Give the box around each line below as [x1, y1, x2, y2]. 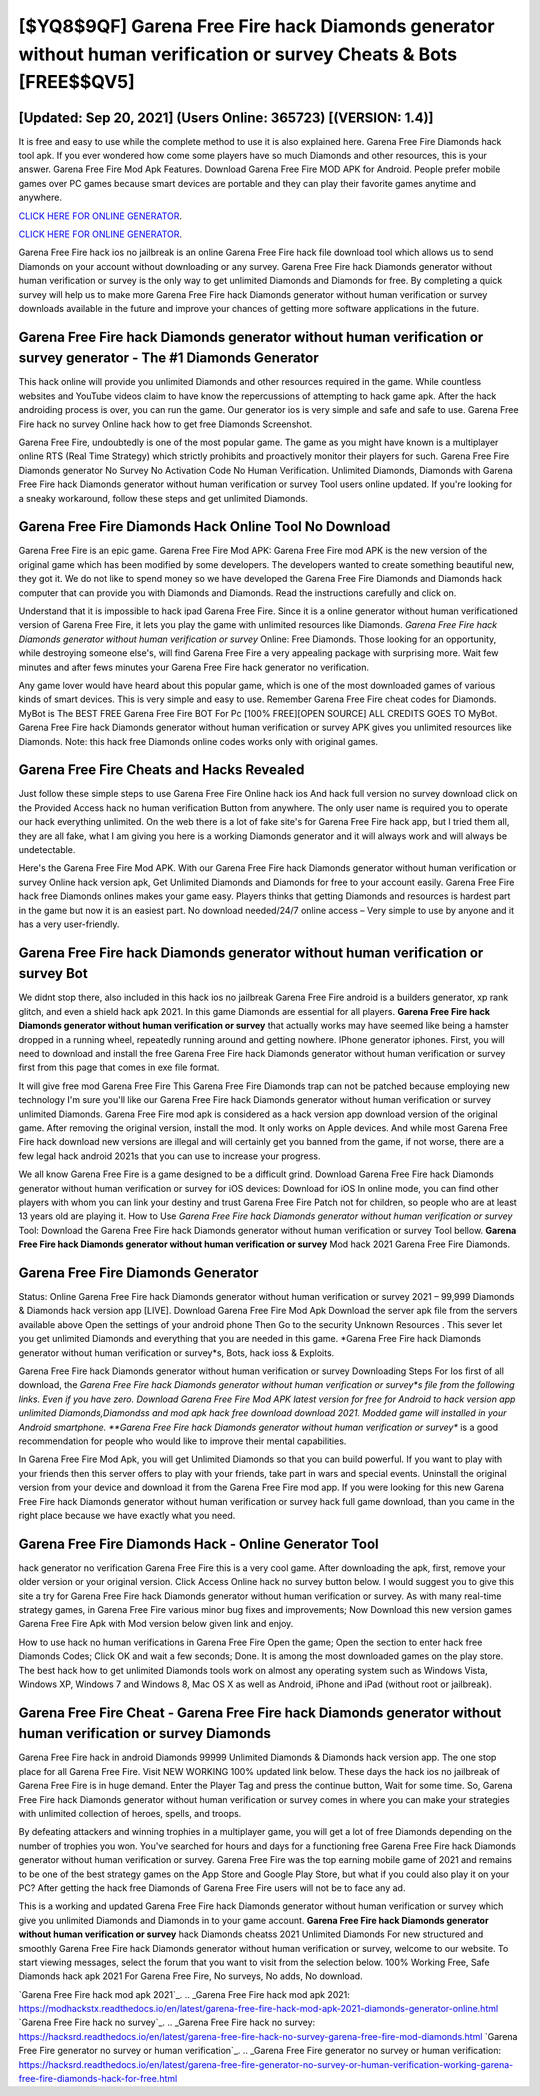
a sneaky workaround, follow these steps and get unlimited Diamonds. [18, 492, 309, 504]
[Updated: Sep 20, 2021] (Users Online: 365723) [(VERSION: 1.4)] [18, 109, 434, 126]
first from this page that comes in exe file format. [18, 1061, 220, 1074]
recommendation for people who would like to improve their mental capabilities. [18, 1435, 347, 1447]
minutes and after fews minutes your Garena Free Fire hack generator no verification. [18, 661, 370, 673]
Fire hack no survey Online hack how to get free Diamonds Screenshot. [18, 418, 313, 430]
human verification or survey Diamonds [18, 1725, 272, 1742]
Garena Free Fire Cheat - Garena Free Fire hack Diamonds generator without [18, 1704, 502, 1721]
